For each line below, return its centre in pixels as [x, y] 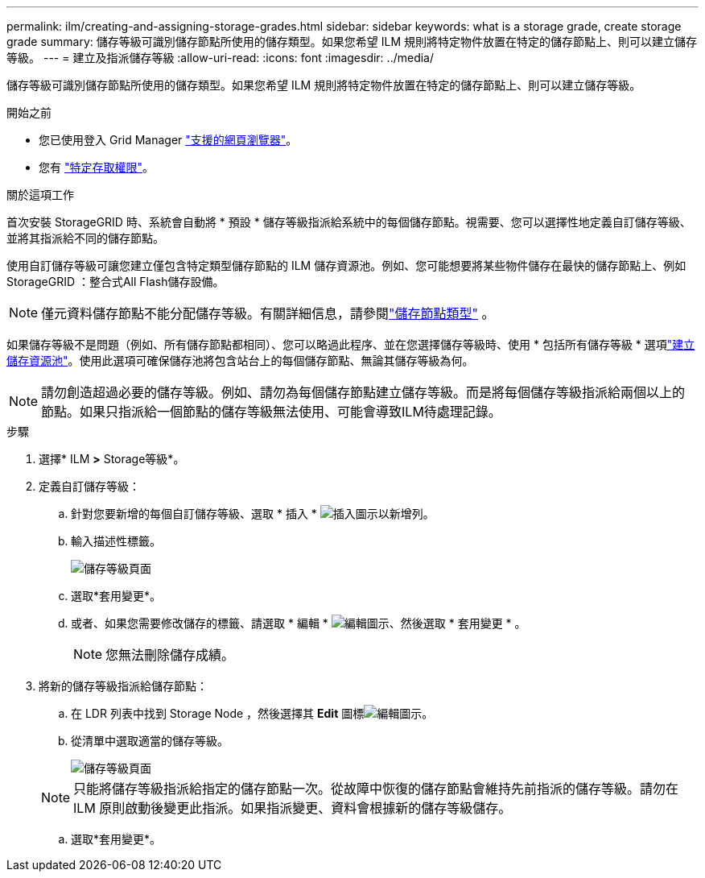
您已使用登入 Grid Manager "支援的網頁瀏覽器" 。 [168, 140]
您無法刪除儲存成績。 [170, 655]
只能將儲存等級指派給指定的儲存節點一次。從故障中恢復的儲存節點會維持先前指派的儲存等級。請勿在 [376, 789]
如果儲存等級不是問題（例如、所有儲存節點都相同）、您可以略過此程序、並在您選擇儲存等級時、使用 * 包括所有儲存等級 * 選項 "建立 [351, 344]
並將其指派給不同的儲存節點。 [85, 238]
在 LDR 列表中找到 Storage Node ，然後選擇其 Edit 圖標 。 [252, 713]
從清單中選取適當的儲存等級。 [150, 741]
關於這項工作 [40, 195]
